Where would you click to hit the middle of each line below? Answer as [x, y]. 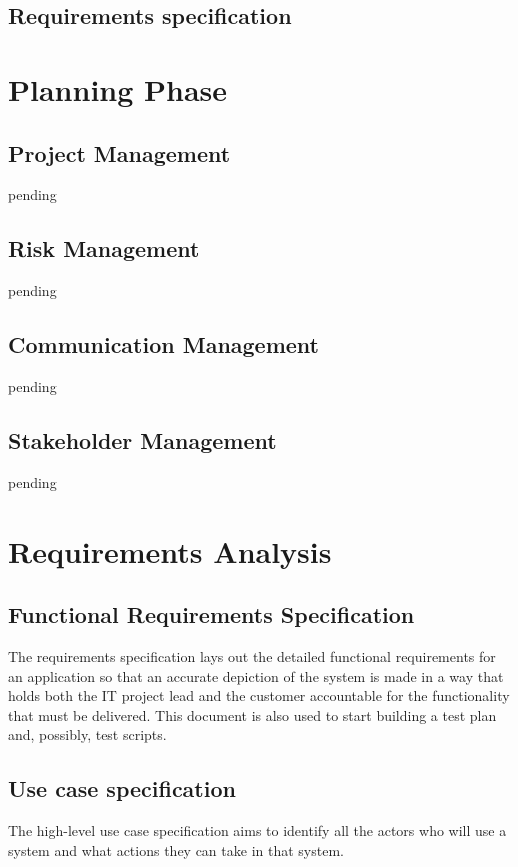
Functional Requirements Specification [211, 614]
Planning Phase [118, 88]
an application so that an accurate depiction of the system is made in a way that [256, 675]
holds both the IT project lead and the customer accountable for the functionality [259, 695]
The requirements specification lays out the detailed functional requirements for [252, 655]
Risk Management [104, 248]
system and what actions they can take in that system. [176, 849]
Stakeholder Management [142, 439]
